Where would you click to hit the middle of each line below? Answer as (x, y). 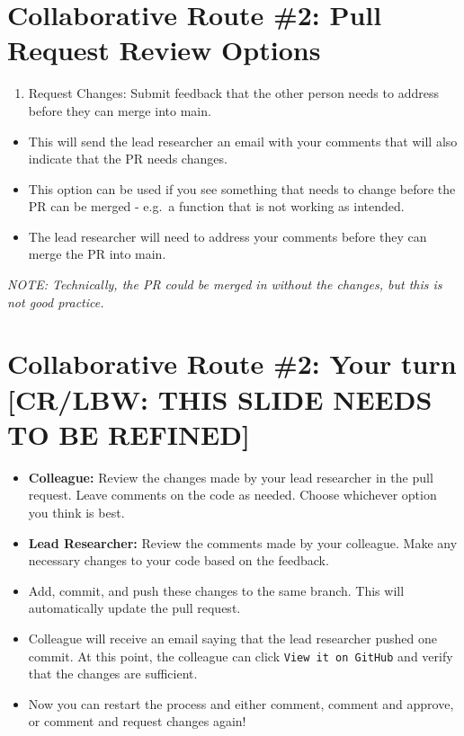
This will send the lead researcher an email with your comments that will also (243, 141)
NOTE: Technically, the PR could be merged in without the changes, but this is (225, 284)
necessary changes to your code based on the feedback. (178, 560)
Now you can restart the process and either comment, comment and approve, (241, 703)
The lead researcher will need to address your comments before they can (228, 236)
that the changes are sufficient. (113, 674)
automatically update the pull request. (134, 608)
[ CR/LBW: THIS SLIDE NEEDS (220, 399)
